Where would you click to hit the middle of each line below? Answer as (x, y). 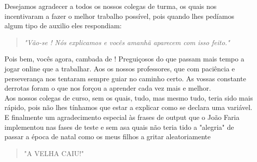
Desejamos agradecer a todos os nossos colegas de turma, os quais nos (111, 6)
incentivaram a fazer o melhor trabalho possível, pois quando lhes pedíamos (119, 16)
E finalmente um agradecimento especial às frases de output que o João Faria (122, 117)
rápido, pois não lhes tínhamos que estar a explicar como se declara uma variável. (128, 107)
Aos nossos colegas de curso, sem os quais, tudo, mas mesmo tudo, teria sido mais (129, 97)
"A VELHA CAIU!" (54, 153)
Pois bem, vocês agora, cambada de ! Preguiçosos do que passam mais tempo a (125, 59)
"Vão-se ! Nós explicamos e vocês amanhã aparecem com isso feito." (127, 42)
